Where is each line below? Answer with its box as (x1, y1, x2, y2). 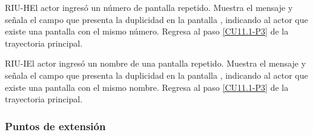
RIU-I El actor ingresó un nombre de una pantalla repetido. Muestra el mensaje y (5, 57, 306, 70)
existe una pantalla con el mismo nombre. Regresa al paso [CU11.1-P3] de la (5, 81, 289, 93)
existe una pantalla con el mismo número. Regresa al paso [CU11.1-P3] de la (5, 25, 289, 38)
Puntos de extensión (5, 118, 106, 133)
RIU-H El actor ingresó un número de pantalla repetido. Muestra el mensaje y (5, 1, 293, 13)
